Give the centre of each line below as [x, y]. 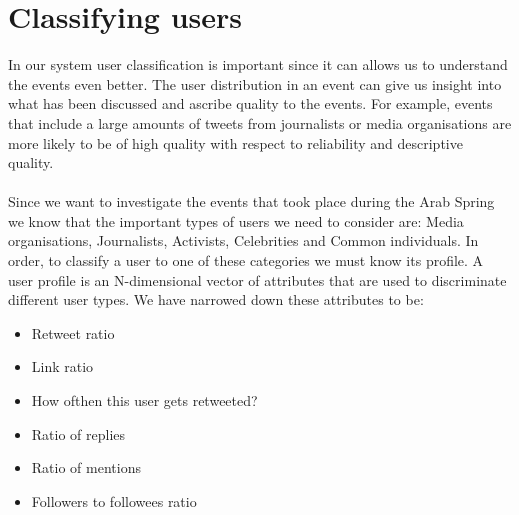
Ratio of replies [78, 433]
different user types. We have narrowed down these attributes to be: [216, 299]
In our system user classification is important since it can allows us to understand [258, 64]
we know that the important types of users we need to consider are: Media [236, 220]
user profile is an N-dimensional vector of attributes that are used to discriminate [257, 279]
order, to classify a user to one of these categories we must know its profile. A [246, 260]
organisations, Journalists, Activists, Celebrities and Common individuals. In [243, 240]
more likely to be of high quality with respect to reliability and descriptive [235, 142]
